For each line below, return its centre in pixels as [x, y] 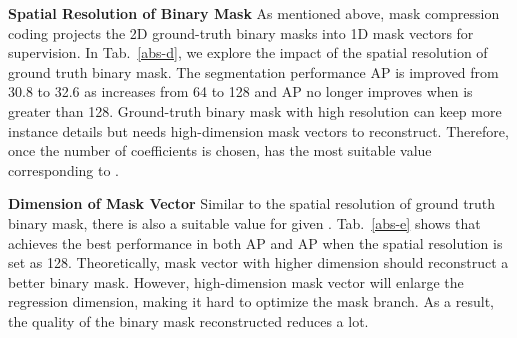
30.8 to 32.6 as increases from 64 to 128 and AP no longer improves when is [240, 91]
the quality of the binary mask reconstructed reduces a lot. [188, 320]
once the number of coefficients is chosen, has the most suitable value [220, 150]
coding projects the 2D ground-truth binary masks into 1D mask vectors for [241, 32]
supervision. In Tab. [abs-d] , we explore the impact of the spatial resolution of [248, 52]
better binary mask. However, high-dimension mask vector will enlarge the [236, 281]
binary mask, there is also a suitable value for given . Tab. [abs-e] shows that [244, 222]
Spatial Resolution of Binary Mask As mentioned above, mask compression [254, 13]
